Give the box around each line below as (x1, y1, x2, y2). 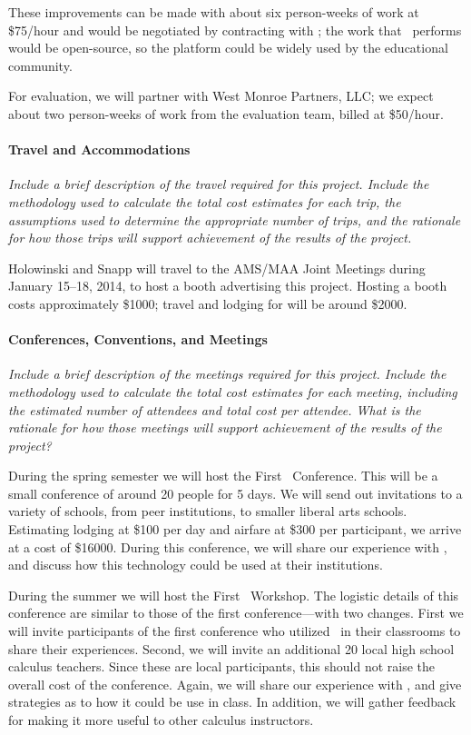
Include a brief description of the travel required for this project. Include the (8, 174, 429, 194)
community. (8, 55, 73, 74)
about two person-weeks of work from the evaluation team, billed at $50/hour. (8, 104, 444, 123)
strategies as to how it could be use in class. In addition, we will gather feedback (8, 692, 456, 711)
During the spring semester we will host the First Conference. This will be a (8, 466, 438, 485)
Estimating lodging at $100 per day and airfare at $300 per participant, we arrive (8, 520, 462, 539)
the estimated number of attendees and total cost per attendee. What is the (8, 400, 421, 419)
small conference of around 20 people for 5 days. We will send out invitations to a (8, 483, 463, 502)
